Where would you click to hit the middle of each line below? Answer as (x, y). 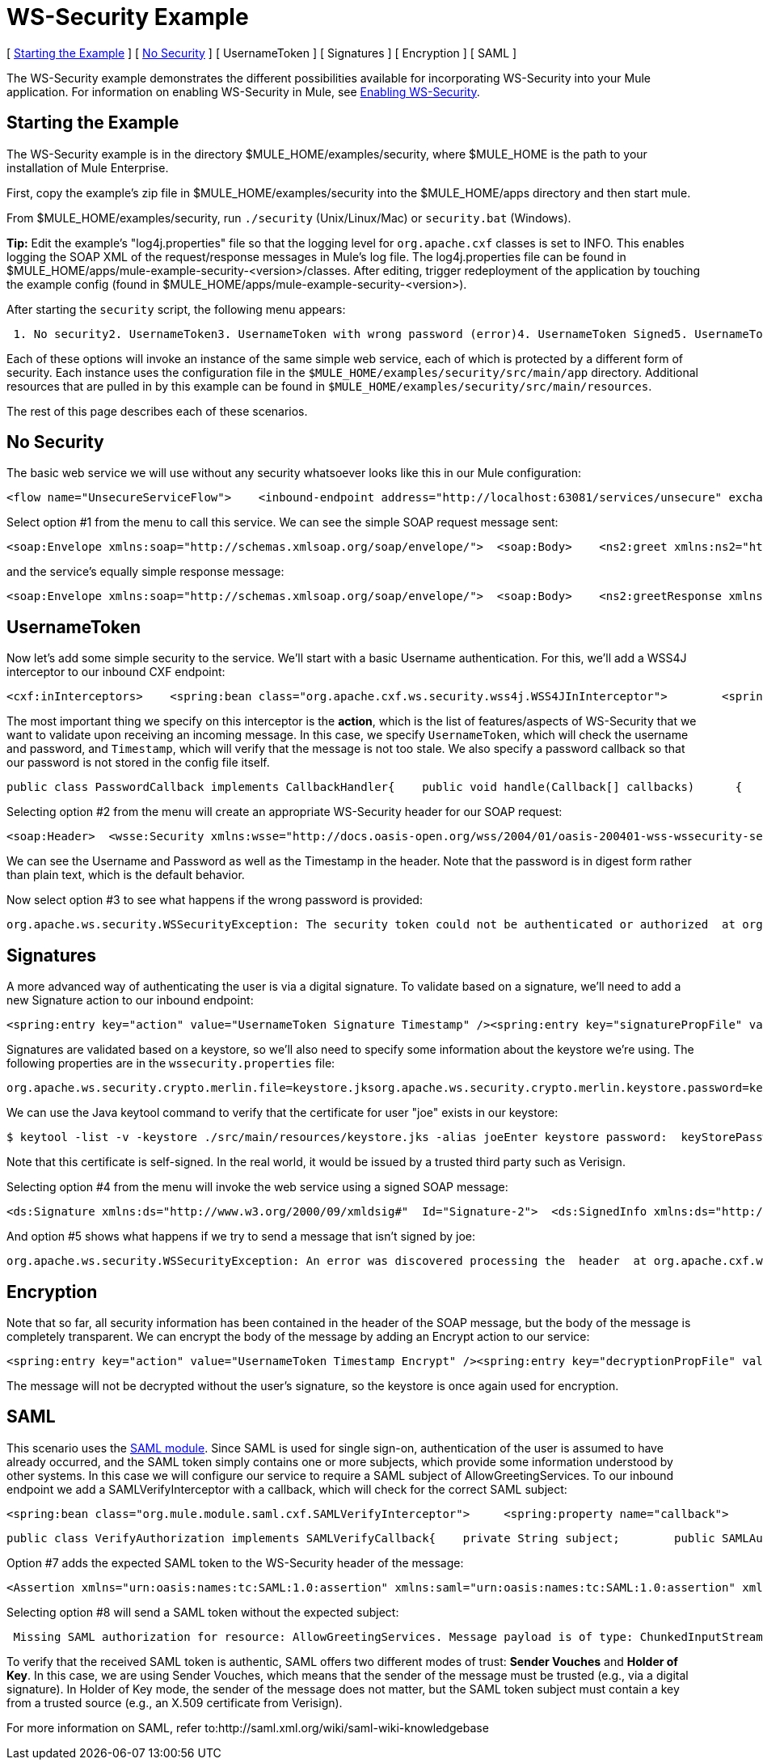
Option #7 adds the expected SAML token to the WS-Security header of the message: (235, 1562)
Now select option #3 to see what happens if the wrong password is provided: (215, 900)
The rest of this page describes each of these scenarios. (157, 411)
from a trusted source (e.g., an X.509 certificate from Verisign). (175, 1702)
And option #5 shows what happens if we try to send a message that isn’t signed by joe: (241, 1237)
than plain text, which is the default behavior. (126, 875)
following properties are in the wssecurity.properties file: (171, 1063)
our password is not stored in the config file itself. (138, 763)
